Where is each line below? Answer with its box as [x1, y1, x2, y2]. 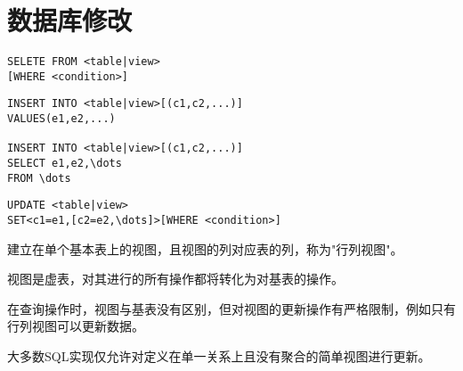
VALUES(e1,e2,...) [7, 112, 116, 126]
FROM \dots [7, 171, 71, 185]
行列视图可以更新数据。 [7, 317, 144, 335]
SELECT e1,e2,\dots [7, 157, 122, 170]
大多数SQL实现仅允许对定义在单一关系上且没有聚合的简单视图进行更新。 [7, 347, 431, 366]
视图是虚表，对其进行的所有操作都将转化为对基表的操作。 [7, 269, 344, 288]
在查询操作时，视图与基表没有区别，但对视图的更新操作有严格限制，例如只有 [7, 299, 456, 317]
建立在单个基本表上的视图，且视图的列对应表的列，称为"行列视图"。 [7, 239, 403, 258]
